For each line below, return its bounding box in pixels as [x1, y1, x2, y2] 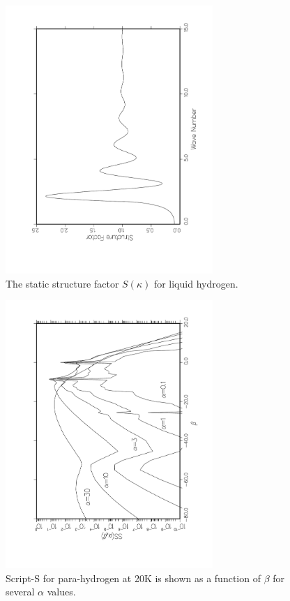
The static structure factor [6, 276, 119, 290]
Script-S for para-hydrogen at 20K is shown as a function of [6, 570, 261, 585]
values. [47, 584, 76, 599]
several [6, 584, 35, 599]
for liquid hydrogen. [153, 276, 238, 290]
